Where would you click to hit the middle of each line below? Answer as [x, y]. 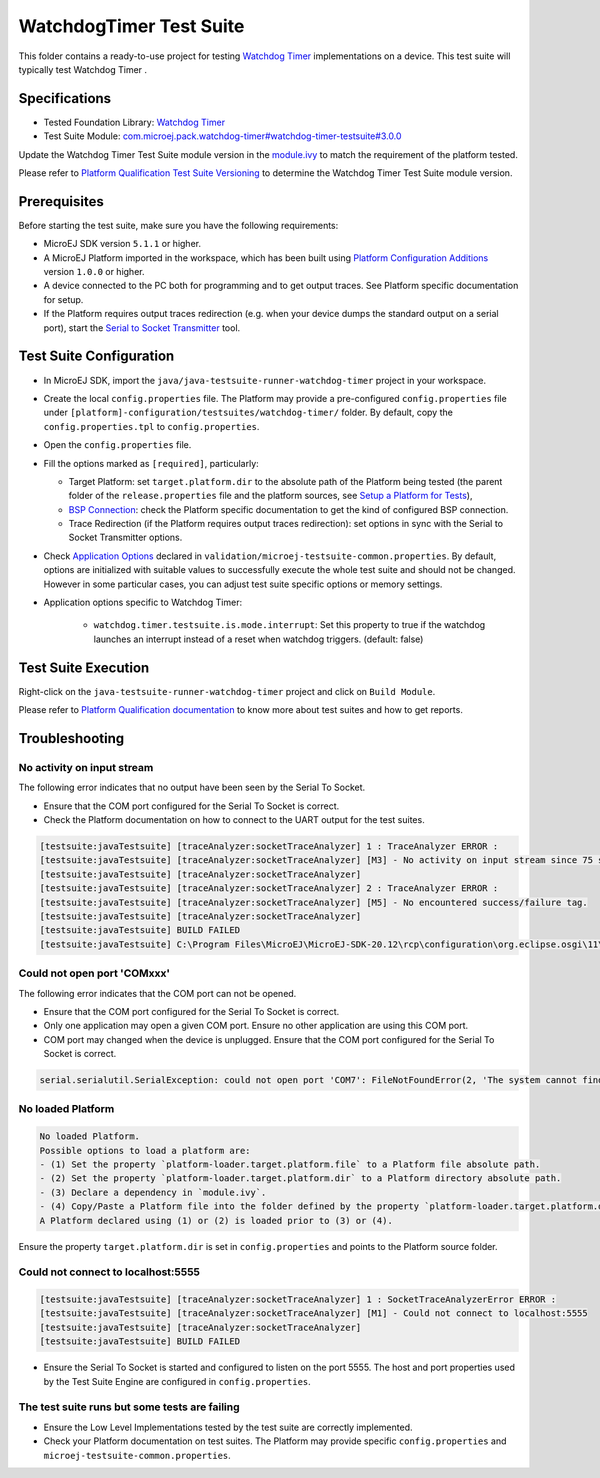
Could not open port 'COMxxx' [94, 973]
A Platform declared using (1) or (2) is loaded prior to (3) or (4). [216, 1220]
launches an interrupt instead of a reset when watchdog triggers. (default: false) [258, 639]
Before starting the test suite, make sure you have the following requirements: [178, 225]
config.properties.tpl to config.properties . [151, 426]
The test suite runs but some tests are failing [129, 1407]
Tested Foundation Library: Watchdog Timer [134, 122]
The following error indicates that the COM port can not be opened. [157, 993]
